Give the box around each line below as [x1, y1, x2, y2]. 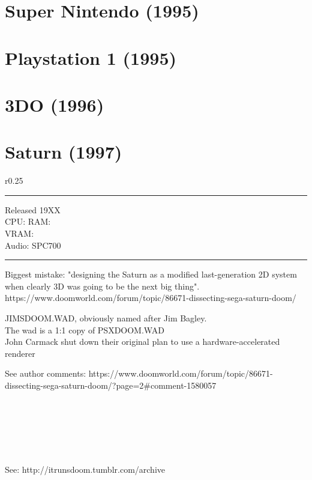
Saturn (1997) [5, 139, 122, 164]
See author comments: [5, 367, 86, 380]
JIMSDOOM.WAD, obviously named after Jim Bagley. [5, 312, 207, 324]
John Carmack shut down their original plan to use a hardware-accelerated [5, 335, 280, 348]
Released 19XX [5, 203, 61, 216]
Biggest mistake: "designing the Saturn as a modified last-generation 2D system [5, 268, 297, 281]
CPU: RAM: [5, 215, 51, 228]
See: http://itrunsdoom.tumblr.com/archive [5, 463, 166, 475]
